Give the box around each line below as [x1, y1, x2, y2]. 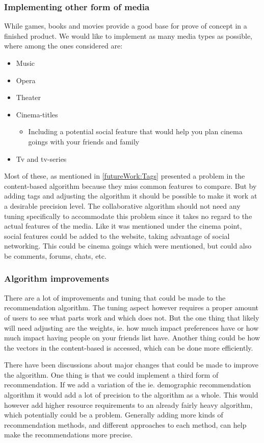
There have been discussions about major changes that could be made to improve [4, 359, 259, 370]
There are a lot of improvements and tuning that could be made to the [4, 292, 226, 303]
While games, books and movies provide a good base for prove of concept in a [4, 20, 247, 31]
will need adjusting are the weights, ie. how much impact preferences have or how [4, 322, 259, 333]
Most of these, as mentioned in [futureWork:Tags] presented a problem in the [4, 170, 245, 181]
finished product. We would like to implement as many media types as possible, [4, 30, 252, 41]
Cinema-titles [16, 109, 58, 119]
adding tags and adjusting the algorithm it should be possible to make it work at [4, 190, 257, 201]
